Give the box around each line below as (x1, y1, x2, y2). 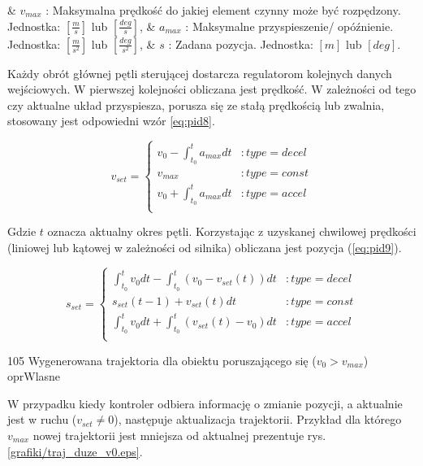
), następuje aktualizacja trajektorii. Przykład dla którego (114, 411, 402, 428)
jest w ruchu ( (7, 411, 77, 428)
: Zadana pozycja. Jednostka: (168, 35, 313, 52)
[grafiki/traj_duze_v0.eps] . (7, 442, 143, 459)
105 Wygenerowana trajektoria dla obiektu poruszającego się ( (7, 351, 317, 368)
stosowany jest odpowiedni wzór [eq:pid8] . (7, 112, 215, 129)
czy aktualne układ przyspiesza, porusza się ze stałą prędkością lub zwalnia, (7, 96, 385, 113)
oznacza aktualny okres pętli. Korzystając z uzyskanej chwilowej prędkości (47, 223, 417, 240)
